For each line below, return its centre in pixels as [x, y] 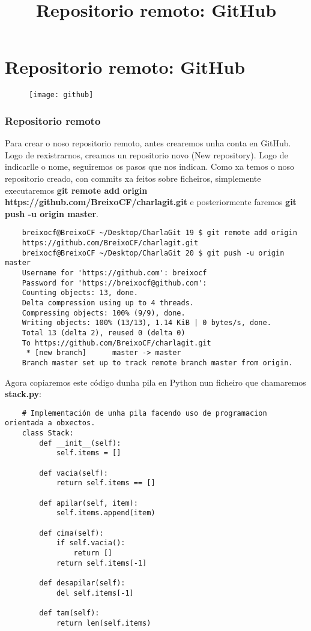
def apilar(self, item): [89, 503]
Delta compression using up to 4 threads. [108, 303]
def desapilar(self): [82, 583]
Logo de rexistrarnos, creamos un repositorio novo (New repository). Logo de [146, 154]
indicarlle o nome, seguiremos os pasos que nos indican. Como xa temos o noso [150, 166]
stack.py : [23, 394]
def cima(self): [71, 533]
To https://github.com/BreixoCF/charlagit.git [116, 343]
